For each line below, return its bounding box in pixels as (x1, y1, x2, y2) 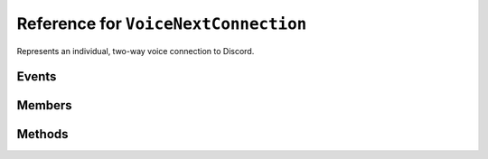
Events (16, 69, 57, 85)
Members (16, 98, 72, 113)
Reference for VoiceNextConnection (16, 14, 307, 33)
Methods (16, 126, 69, 142)
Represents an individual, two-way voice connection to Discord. (16, 45, 255, 56)
